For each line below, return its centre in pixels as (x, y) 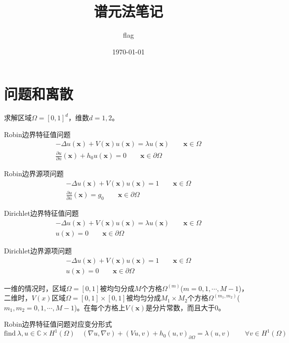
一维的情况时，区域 (35, 288)
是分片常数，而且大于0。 (185, 307)
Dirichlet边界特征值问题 (41, 213)
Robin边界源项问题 (34, 173)
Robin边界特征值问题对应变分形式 (58, 324)
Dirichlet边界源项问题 (38, 250)
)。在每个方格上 (100, 307)
